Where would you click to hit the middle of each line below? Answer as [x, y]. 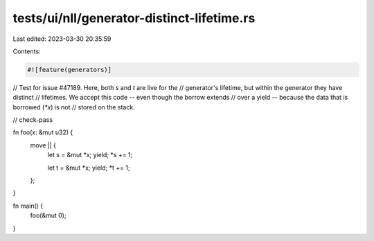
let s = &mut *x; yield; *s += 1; [90, 155]
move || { [43, 145]
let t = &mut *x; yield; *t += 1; [89, 168]
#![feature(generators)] [70, 70]
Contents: [27, 51]
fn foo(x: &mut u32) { [43, 132]
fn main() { [28, 206]
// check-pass [33, 120]
